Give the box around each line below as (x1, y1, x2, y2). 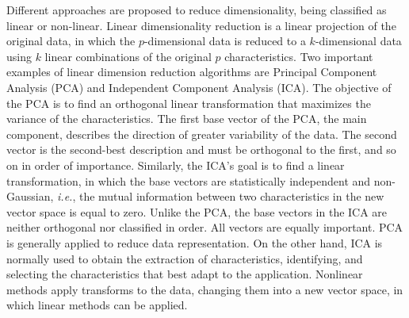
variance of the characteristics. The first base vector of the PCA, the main (6, 110, 367, 127)
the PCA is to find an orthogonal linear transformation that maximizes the (6, 94, 371, 111)
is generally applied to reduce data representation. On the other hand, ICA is (6, 234, 383, 251)
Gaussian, (6, 188, 54, 205)
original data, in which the (6, 33, 136, 49)
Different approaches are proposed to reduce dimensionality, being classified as (6, 2, 387, 17)
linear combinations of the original (44, 48, 212, 64)
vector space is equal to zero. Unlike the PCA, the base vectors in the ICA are (6, 203, 388, 220)
